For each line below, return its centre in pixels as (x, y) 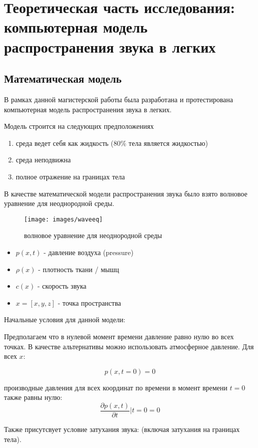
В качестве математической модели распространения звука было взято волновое (126, 193)
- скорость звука (62, 286)
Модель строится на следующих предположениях (79, 126)
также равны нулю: (33, 397)
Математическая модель (63, 78)
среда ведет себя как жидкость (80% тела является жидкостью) (112, 143)
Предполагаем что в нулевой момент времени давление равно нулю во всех (119, 336)
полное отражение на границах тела (70, 176)
